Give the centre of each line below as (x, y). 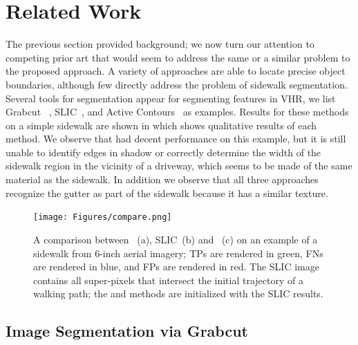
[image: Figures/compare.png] (103, 217)
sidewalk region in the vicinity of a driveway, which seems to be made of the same (179, 166)
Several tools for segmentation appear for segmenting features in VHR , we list (171, 98)
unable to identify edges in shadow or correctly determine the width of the (163, 152)
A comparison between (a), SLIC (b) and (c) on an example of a (176, 239)
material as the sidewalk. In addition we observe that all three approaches (162, 179)
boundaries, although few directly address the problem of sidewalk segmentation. (177, 84)
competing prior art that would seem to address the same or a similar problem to (178, 57)
